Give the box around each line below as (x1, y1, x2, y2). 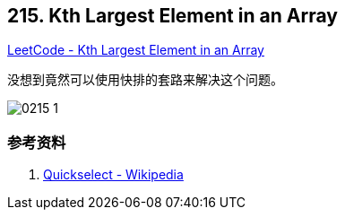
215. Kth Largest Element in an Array (7, 4, 338, 27)
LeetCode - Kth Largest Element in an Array (7, 42, 264, 58)
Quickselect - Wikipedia (43, 167, 184, 183)
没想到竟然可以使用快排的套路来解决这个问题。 (7, 72, 283, 88)
